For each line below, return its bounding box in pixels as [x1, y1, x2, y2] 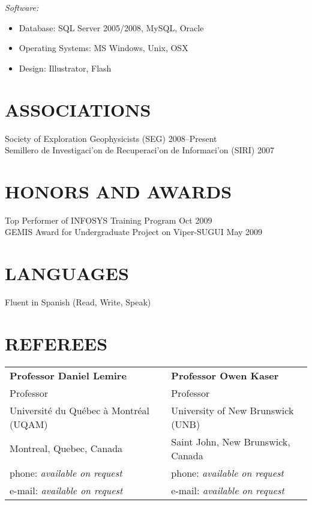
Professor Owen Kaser [171, 368, 279, 382]
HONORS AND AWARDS [5, 179, 232, 203]
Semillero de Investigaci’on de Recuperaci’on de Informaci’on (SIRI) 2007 [5, 144, 274, 156]
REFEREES [5, 331, 108, 355]
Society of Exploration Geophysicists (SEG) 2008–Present [5, 132, 217, 144]
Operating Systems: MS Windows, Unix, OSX [19, 41, 188, 54]
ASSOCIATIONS [5, 97, 151, 121]
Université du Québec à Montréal [10, 403, 150, 417]
